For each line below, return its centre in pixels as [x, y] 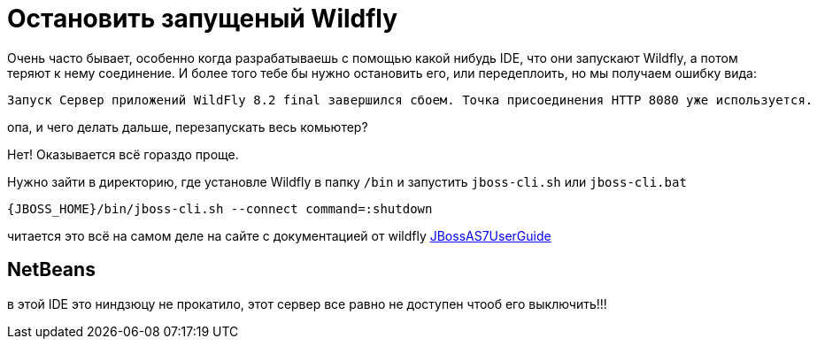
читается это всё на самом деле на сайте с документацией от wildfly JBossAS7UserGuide [279, 235]
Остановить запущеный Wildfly [203, 19]
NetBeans [51, 270]
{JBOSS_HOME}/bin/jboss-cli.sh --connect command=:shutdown [220, 208]
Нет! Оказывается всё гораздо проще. [123, 154]
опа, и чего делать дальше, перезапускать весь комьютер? [188, 127]
